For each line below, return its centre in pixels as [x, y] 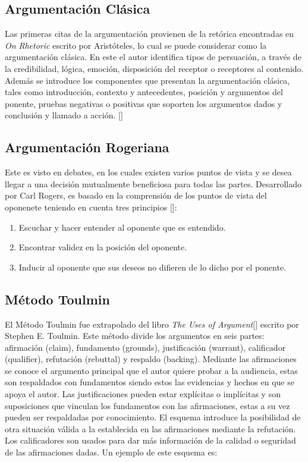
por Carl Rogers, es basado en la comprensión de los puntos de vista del [136, 195]
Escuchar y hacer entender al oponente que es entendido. [122, 227]
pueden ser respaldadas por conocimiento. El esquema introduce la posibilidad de [153, 417]
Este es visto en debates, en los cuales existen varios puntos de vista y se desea [148, 172]
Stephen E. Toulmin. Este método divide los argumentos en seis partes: [135, 336]
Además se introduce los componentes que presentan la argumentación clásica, [147, 80]
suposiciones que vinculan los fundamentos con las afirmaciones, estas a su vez [147, 405]
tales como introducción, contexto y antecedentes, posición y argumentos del [144, 92]
